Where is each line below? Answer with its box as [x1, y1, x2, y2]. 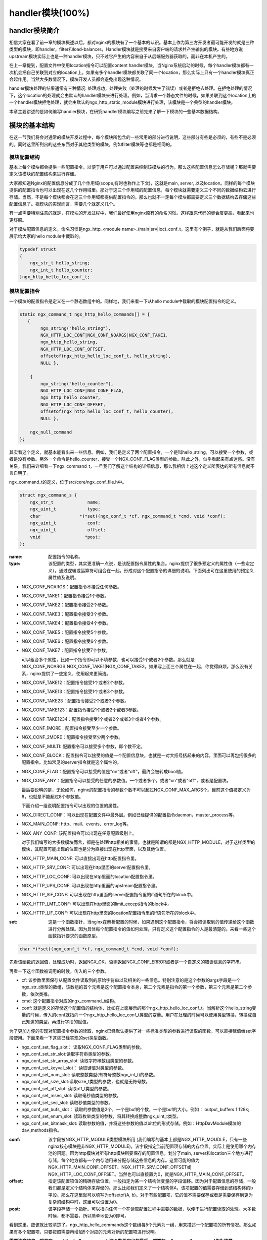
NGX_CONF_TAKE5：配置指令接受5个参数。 [21, 629, 111, 635]
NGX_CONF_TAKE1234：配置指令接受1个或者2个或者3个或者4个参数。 [21, 716, 164, 722]
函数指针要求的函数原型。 [48, 933, 100, 939]
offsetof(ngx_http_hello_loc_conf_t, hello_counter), [40, 409, 174, 414]
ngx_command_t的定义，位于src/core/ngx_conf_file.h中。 [9, 479, 127, 485]
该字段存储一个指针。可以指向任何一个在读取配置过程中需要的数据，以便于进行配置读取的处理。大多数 [48, 1206, 256, 1212]
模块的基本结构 [9, 122, 55, 130]
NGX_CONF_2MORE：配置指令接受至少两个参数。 [21, 734, 123, 740]
